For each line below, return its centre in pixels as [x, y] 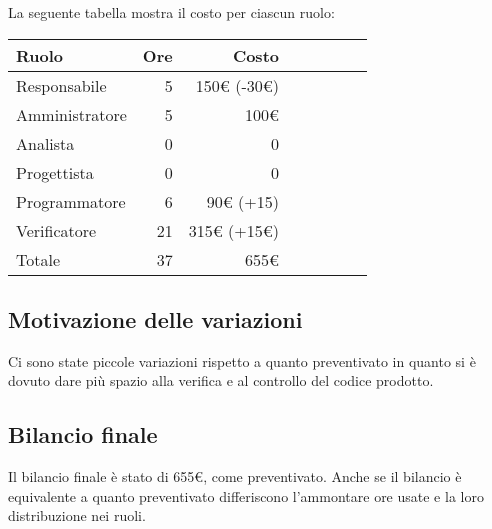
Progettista [55, 172]
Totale [38, 259]
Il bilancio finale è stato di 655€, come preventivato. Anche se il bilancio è [235, 476]
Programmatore [71, 201]
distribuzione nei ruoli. [77, 515]
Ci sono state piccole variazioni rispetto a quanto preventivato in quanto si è [242, 360]
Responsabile [61, 85]
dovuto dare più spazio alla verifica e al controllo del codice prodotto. [221, 380]
